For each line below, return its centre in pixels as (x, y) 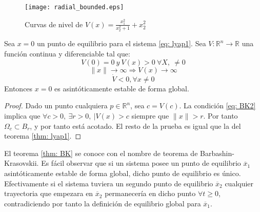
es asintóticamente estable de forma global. (122, 88)
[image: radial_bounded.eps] (74, 7)
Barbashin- (217, 153)
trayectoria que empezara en (49, 193)
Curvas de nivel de (54, 24)
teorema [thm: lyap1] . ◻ (43, 136)
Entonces (18, 88)
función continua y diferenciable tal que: (67, 53)
